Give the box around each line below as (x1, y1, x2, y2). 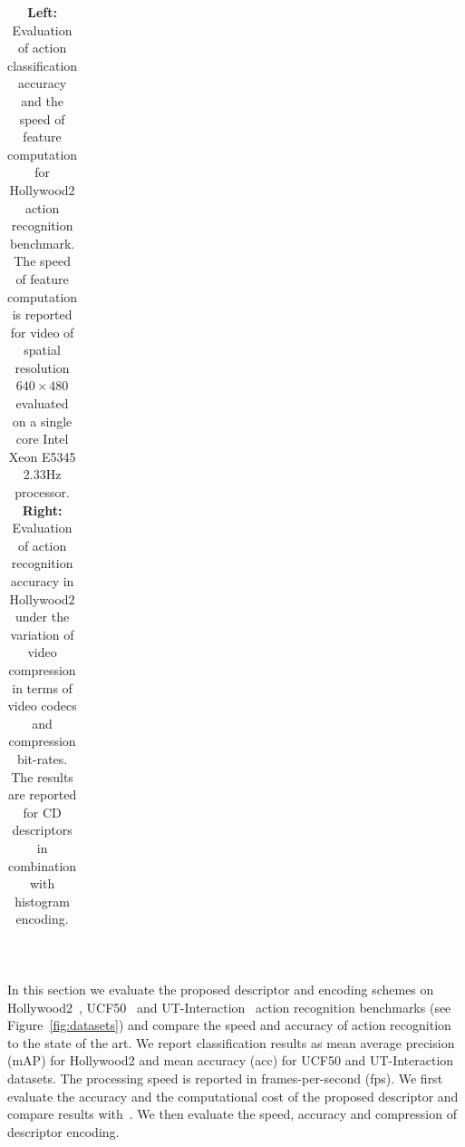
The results (11, 767, 73, 786)
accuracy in (10, 572, 74, 590)
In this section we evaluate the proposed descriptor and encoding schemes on (7, 979, 434, 998)
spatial (24, 340, 61, 359)
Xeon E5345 (8, 446, 76, 466)
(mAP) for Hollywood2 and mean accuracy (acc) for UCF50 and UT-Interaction (7, 1051, 454, 1070)
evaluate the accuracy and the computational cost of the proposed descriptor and (7, 1086, 459, 1105)
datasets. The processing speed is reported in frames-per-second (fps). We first (7, 1068, 443, 1087)
